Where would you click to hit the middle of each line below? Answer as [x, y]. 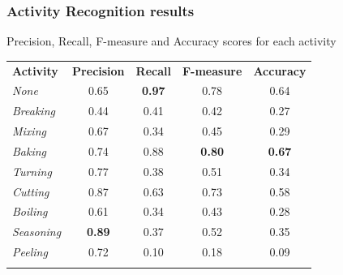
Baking [30, 150]
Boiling [30, 211]
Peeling [30, 252]
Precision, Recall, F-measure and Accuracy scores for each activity [171, 41]
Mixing [29, 131]
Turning [32, 171]
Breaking [34, 111]
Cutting [31, 191]
